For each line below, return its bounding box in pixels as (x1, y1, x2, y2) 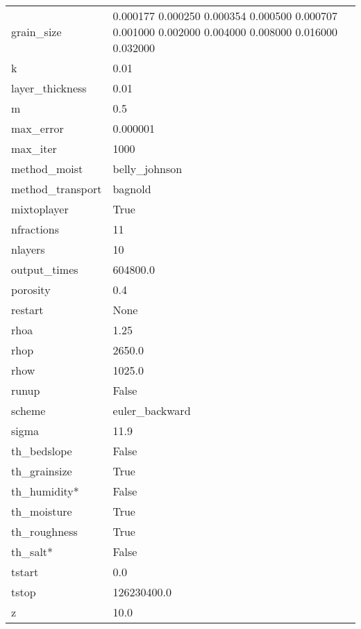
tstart (11, 564, 39, 580)
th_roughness (11, 523, 78, 539)
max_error (11, 120, 64, 136)
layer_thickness (11, 80, 87, 96)
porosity (11, 281, 51, 297)
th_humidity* (11, 483, 79, 499)
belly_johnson (112, 161, 183, 177)
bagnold (112, 181, 151, 197)
